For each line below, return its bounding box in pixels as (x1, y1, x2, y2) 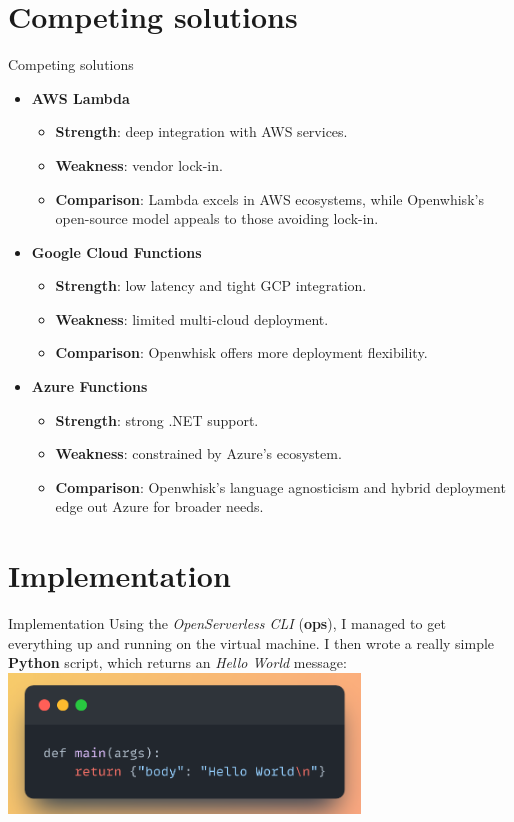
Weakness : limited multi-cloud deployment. (55, 308, 329, 329)
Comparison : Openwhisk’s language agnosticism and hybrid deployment (55, 476, 506, 497)
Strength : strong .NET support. (55, 409, 259, 430)
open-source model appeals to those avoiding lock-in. (55, 208, 379, 229)
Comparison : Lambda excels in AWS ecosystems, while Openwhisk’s (55, 188, 484, 209)
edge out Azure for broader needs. (55, 496, 264, 517)
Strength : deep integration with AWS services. (55, 121, 348, 142)
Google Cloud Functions (31, 241, 202, 262)
